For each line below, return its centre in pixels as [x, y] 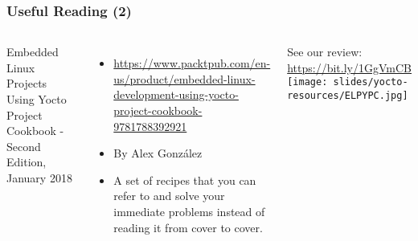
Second [24, 146]
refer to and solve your [169, 196]
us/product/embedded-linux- [184, 78]
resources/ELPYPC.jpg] [348, 96]
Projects [27, 83]
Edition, [27, 162]
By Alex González [158, 153]
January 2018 [39, 177]
